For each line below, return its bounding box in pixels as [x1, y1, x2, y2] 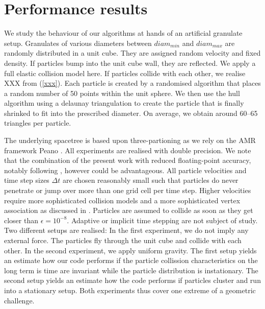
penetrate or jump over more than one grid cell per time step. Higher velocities [4, 185, 251, 196]
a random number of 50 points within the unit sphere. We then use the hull [4, 87, 240, 98]
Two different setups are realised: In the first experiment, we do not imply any [4, 225, 249, 235]
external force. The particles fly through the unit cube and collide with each [4, 235, 242, 245]
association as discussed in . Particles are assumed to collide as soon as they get [4, 205, 253, 216]
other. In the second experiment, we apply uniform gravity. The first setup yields [4, 245, 257, 255]
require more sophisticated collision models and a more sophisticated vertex [4, 195, 241, 205]
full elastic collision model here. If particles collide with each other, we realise [4, 67, 246, 78]
